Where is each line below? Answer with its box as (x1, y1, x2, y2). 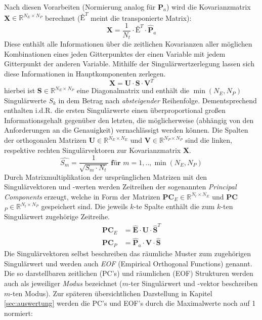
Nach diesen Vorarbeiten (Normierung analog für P (4, 2, 164, 12)
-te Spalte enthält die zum (134, 201, 215, 212)
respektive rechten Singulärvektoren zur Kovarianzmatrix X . (4, 144, 191, 155)
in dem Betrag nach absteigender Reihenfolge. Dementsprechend (58, 95, 257, 105)
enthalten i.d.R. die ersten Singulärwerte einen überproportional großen (4, 105, 226, 115)
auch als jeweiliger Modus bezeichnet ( (4, 278, 122, 289)
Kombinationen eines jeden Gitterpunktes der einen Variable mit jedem (4, 48, 226, 59)
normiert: (4, 307, 33, 318)
